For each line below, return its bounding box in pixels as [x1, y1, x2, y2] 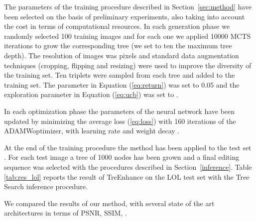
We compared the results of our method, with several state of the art [4, 198, 215, 208]
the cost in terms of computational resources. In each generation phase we [4, 21, 230, 31]
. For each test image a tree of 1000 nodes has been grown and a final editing [4, 152, 240, 162]
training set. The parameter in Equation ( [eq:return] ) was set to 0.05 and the [4, 79, 240, 90]
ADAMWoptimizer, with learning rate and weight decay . [4, 125, 180, 136]
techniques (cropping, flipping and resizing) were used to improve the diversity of [4, 60, 252, 70]
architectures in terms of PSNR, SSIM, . [4, 208, 127, 218]
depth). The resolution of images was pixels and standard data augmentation [4, 50, 239, 60]
